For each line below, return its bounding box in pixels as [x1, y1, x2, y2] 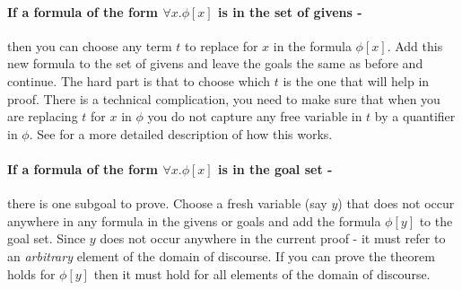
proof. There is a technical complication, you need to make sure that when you [7, 89, 440, 108]
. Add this [387, 36, 443, 55]
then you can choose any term [7, 36, 172, 55]
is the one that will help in [283, 71, 430, 90]
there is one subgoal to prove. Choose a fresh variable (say [7, 194, 327, 213]
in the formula [273, 36, 352, 55]
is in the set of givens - [218, 2, 362, 21]
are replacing [7, 107, 78, 126]
